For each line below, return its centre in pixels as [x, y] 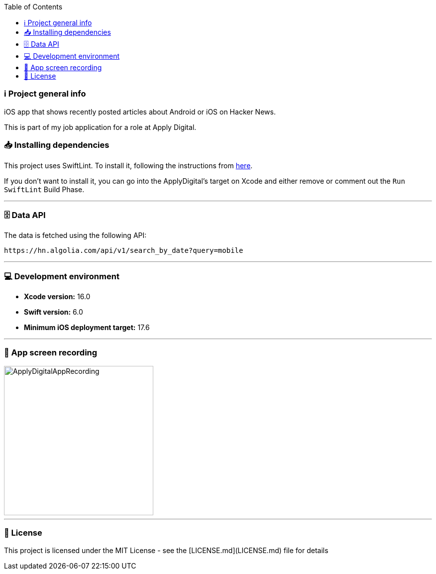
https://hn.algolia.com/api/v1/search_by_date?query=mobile [124, 251]
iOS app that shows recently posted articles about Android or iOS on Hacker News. [140, 112]
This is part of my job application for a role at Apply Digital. [100, 127]
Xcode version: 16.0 [57, 296]
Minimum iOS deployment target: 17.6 [87, 327]
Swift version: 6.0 [54, 312]
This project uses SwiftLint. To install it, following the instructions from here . [128, 165]
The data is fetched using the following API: [75, 235]
